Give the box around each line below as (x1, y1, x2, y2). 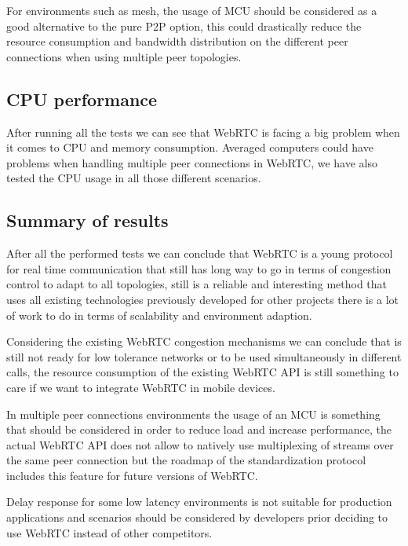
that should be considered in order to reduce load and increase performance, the (6, 421, 392, 438)
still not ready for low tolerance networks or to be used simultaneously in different (6, 348, 402, 365)
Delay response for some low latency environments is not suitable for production (6, 493, 392, 510)
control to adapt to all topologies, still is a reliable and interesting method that (6, 276, 388, 292)
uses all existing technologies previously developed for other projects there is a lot (6, 291, 399, 307)
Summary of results (6, 208, 169, 233)
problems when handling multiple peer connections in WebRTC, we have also (6, 154, 378, 170)
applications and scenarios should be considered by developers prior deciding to (6, 509, 388, 526)
